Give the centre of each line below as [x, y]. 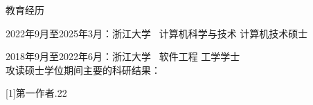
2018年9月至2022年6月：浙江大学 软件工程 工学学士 [123, 56]
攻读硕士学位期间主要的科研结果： [83, 69]
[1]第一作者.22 [36, 93]
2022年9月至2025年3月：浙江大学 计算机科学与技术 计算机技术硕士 [157, 33]
